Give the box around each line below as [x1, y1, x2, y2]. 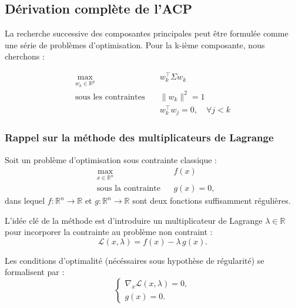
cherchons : [5, 50, 45, 62]
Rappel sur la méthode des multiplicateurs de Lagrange [5, 130, 274, 145]
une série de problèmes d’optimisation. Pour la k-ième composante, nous [5, 38, 265, 51]
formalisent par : [5, 266, 65, 278]
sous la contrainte [96, 184, 161, 193]
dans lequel [5, 194, 45, 207]
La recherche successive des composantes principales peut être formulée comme [5, 27, 289, 39]
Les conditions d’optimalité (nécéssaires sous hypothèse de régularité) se [5, 254, 264, 266]
